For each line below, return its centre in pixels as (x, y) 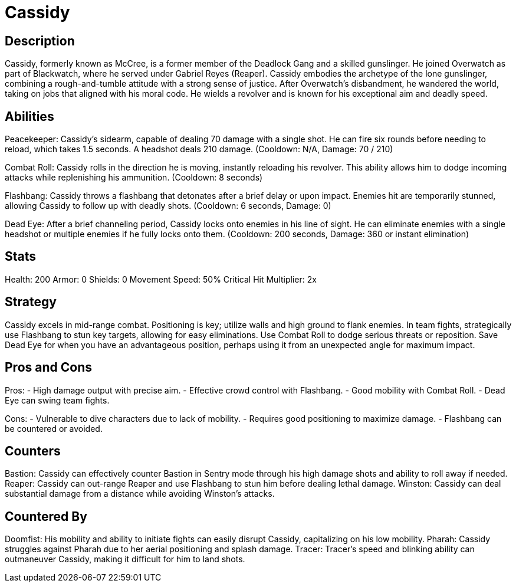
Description (40, 41)
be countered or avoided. (54, 428)
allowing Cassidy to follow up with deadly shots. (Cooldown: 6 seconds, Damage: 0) (168, 206)
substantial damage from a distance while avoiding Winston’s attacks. (140, 494)
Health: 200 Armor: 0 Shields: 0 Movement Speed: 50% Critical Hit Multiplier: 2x (161, 279)
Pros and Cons (48, 368)
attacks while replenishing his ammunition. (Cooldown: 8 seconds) (134, 178)
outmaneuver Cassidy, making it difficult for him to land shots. (125, 559)
